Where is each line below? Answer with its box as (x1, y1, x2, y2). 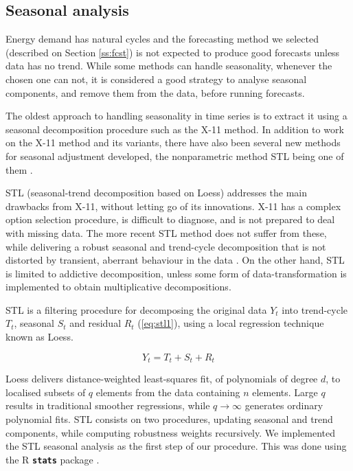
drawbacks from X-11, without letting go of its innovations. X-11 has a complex (5, 198, 341, 213)
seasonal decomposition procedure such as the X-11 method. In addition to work (5, 122, 344, 136)
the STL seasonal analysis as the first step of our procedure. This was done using (5, 439, 347, 453)
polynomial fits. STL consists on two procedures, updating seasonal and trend (5, 411, 333, 426)
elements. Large (252, 384, 318, 399)
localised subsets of (5, 384, 86, 399)
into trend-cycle (282, 302, 348, 317)
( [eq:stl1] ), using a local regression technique (137, 316, 324, 330)
